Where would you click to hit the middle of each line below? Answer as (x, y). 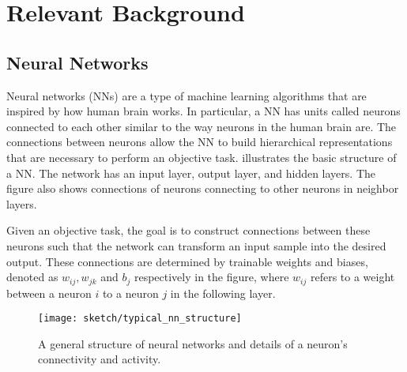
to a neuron (130, 293)
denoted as (32, 277)
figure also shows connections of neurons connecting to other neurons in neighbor (203, 188)
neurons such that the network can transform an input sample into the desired (196, 245)
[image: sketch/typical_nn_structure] (140, 319)
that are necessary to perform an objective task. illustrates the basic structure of (202, 157)
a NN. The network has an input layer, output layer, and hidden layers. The (191, 173)
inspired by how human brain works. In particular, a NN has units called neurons (203, 111)
